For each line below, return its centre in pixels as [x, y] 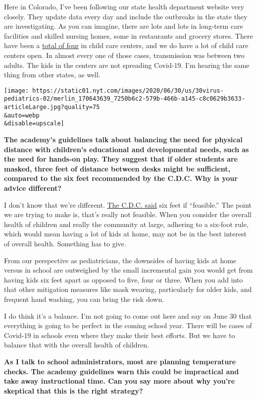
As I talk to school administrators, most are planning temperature [120, 361]
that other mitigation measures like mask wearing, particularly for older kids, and [128, 289]
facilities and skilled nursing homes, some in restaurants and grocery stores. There [128, 35]
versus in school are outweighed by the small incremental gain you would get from [128, 270]
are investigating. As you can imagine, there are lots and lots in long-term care [124, 26]
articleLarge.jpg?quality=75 [52, 107]
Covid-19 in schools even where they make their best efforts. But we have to [120, 335]
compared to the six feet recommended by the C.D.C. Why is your [121, 178]
